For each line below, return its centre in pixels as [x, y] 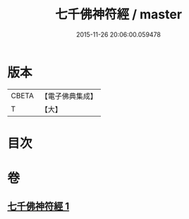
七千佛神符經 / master [118, 14]
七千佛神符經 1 [38, 207]
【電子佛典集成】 [69, 96]
